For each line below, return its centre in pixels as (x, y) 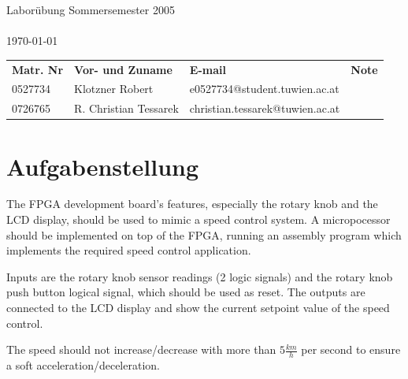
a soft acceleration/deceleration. (83, 365)
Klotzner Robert (114, 89)
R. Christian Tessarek (126, 108)
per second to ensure (351, 349)
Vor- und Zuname (123, 69)
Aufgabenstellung (103, 166)
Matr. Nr (38, 69)
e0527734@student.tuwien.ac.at (264, 89)
